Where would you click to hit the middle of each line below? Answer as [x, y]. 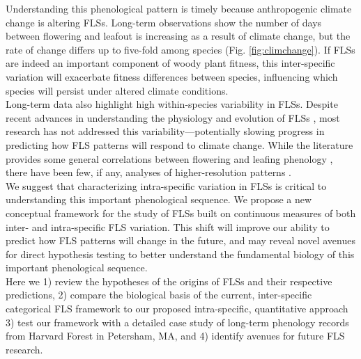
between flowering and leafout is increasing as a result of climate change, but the [178, 36]
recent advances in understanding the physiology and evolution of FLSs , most [173, 117]
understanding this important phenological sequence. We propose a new [159, 199]
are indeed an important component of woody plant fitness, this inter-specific [170, 63]
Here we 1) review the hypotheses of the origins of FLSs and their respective [169, 281]
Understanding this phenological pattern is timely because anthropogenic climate [179, 8]
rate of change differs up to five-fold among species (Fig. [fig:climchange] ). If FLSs [180, 49]
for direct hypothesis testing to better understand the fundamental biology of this [180, 254]
